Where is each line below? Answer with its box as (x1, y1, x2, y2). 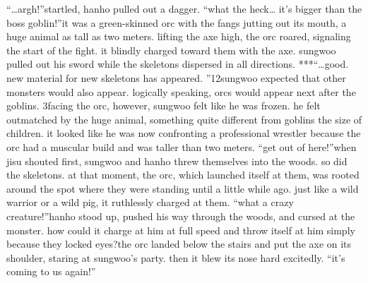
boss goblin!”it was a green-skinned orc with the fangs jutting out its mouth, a (6, 15, 347, 30)
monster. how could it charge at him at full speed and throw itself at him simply (6, 222, 355, 237)
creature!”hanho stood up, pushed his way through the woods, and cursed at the (6, 208, 355, 223)
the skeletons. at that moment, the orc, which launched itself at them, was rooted (6, 167, 360, 182)
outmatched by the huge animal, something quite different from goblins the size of (6, 112, 362, 126)
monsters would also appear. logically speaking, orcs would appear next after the (6, 84, 356, 99)
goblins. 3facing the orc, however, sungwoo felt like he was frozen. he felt (6, 98, 321, 113)
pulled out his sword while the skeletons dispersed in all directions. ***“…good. (6, 56, 349, 71)
